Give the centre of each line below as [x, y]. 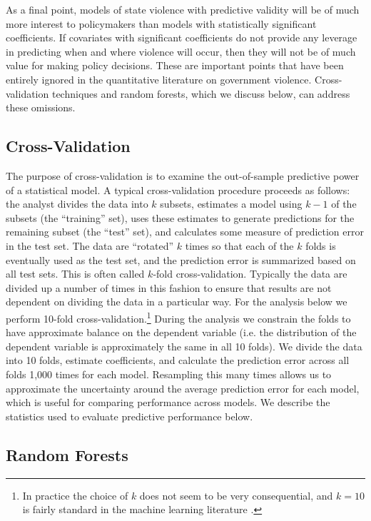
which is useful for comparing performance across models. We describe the [168, 402]
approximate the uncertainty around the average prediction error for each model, [183, 388]
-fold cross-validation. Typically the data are [250, 274]
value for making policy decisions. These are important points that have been [175, 65]
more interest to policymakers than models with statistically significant [161, 23]
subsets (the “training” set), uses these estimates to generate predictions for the [180, 217]
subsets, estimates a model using [231, 204]
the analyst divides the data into [77, 204]
